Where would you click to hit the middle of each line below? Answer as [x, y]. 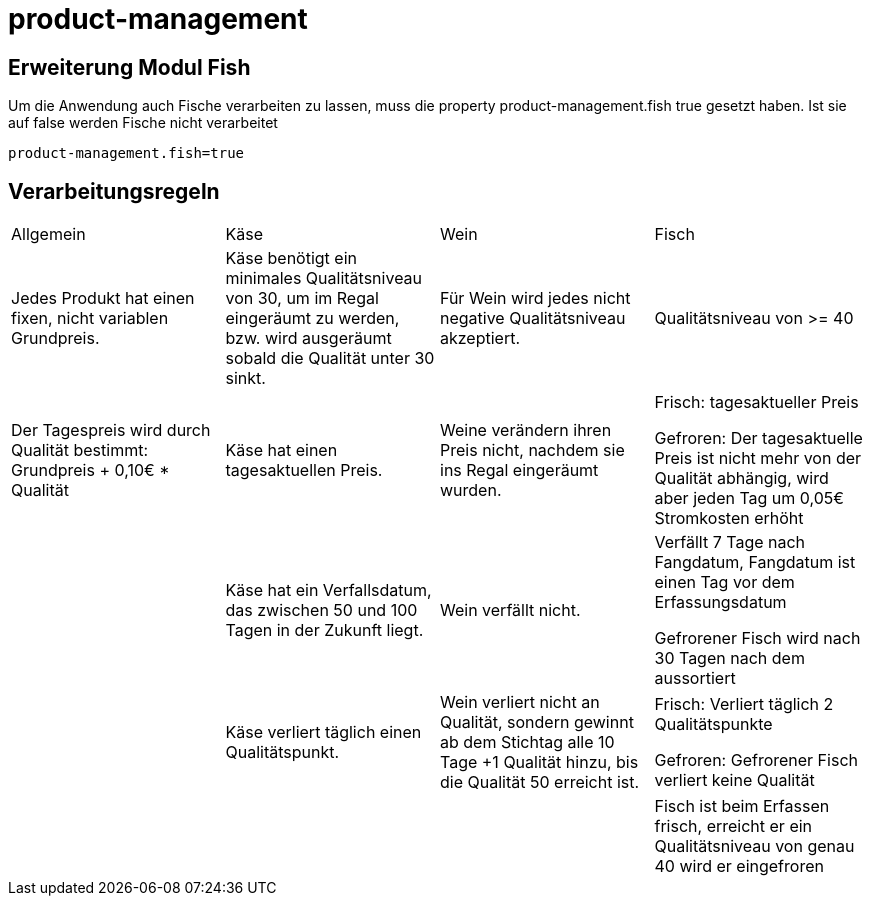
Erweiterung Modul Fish [129, 67]
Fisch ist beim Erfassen [742, 806]
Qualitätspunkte [713, 724]
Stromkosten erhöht [729, 518]
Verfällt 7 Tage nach [730, 542]
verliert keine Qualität [734, 780]
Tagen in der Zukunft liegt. [324, 630]
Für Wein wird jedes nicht [535, 298]
